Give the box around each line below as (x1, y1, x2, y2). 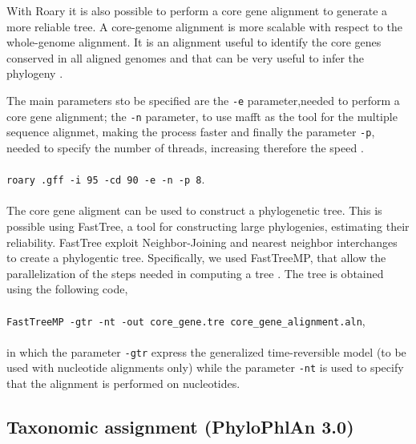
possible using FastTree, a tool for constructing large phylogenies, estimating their (6, 217, 410, 234)
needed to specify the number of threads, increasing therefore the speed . (6, 139, 364, 155)
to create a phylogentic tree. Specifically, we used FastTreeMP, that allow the (6, 249, 386, 266)
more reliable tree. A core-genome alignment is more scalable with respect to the (6, 18, 402, 34)
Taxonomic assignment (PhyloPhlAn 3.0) (6, 414, 354, 439)
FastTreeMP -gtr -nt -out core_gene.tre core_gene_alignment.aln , (6, 312, 366, 329)
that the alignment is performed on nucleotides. (6, 375, 240, 392)
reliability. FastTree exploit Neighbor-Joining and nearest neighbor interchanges (6, 233, 398, 250)
